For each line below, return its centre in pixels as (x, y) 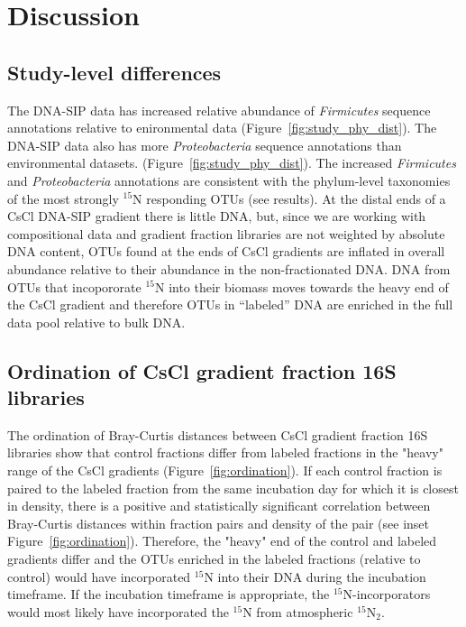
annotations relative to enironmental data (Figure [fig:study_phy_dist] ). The (222, 128)
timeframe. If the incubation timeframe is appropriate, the (169, 594)
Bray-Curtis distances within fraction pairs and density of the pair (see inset (218, 523)
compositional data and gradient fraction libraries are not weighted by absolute (226, 233)
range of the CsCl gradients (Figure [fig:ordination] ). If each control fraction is (225, 470)
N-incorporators (387, 594)
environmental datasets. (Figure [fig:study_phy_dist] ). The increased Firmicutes (232, 163)
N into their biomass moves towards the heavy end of (302, 286)
